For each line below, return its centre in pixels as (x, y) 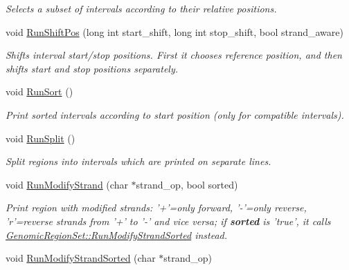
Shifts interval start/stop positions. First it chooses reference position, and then (174, 55)
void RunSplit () (41, 138)
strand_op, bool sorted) (187, 184)
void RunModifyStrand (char (67, 184)
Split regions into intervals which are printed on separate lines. (138, 161)
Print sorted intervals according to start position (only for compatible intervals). (175, 114)
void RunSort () (39, 91)
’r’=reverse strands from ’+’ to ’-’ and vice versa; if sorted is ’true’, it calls (168, 221)
